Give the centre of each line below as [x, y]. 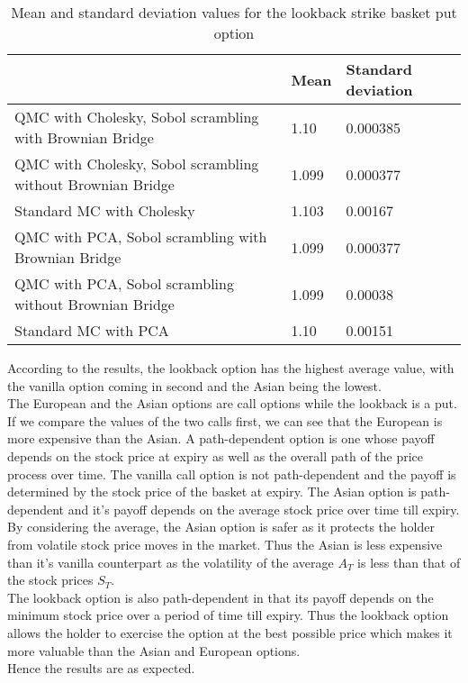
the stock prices [50, 580]
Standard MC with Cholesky [105, 210]
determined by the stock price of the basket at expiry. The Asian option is [212, 492]
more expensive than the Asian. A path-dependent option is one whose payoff [221, 438]
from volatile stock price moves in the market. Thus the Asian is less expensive [225, 544]
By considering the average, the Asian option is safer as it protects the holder [221, 527]
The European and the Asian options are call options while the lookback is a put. [232, 403]
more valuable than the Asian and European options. [154, 650]
